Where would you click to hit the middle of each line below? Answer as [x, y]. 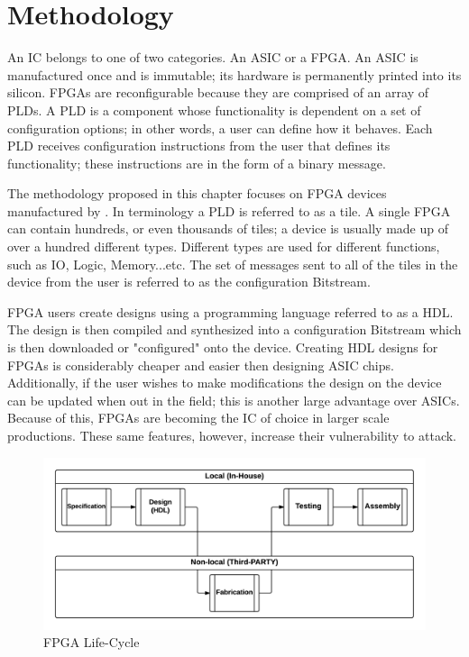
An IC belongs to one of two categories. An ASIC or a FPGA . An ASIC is [213, 57]
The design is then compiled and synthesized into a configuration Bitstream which [234, 329]
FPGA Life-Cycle [92, 642]
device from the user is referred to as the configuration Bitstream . [189, 282]
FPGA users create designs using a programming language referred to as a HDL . [230, 311]
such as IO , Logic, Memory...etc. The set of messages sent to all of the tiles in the [233, 264]
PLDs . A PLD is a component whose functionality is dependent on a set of [214, 109]
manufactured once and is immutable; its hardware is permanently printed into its [234, 74]
